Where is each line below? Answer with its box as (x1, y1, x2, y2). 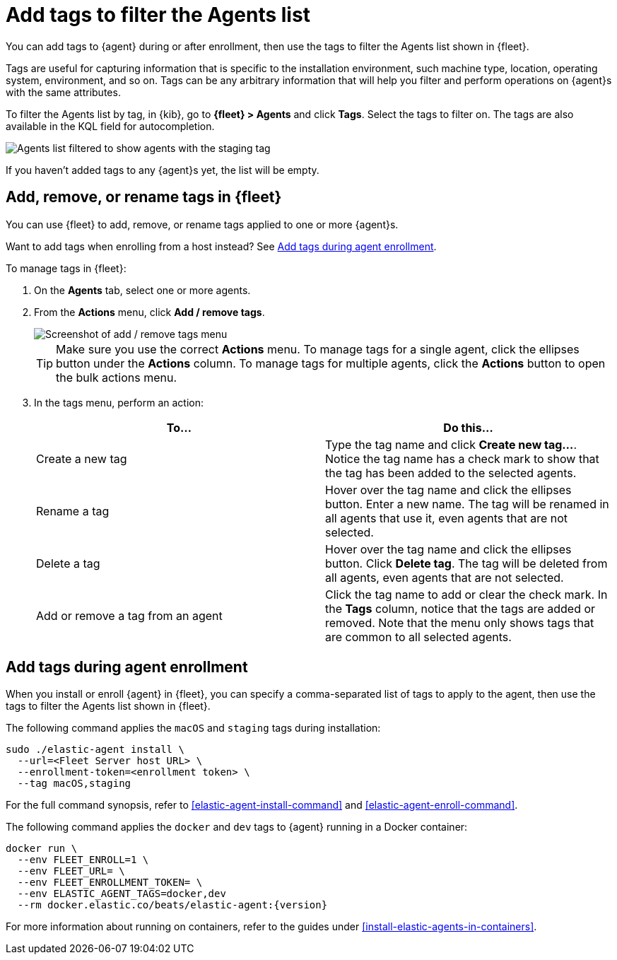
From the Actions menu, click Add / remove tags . (34, 305, 265, 318)
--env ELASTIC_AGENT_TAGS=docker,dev (17, 888, 226, 900)
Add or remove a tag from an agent (36, 608, 223, 623)
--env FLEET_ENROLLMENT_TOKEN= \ (17, 877, 203, 889)
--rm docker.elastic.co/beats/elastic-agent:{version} (17, 899, 328, 911)
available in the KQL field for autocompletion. (6, 119, 215, 132)
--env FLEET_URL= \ (17, 865, 125, 877)
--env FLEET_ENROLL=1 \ (17, 854, 149, 866)
